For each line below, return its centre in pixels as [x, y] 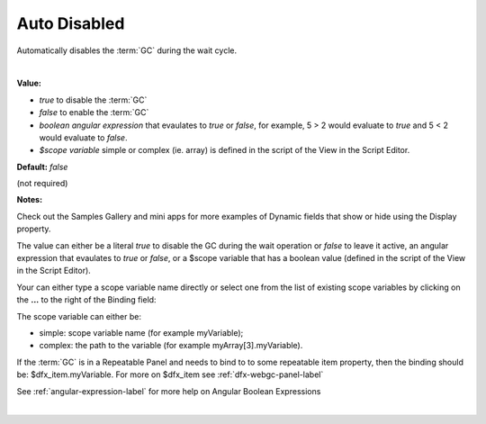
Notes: [30, 200]
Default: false [42, 167]
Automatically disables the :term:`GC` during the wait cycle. [127, 50]
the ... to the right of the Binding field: [86, 300]
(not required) [42, 184]
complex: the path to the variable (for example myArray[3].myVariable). [171, 346]
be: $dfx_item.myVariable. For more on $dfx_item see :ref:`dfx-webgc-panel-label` [170, 374]
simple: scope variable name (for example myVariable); [141, 332]
